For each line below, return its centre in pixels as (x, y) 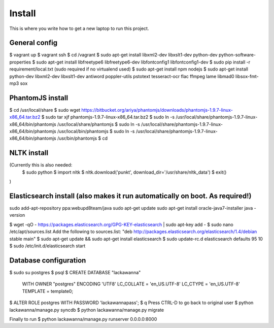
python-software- (237, 55)
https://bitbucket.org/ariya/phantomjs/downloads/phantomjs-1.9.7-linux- (157, 110)
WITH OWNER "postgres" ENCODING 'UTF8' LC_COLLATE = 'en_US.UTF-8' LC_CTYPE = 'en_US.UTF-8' (131, 284)
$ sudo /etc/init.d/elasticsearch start (47, 246)
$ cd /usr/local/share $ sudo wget (45, 110)
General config (33, 43)
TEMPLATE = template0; (48, 291)
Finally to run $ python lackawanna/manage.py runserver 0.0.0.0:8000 (83, 319)
